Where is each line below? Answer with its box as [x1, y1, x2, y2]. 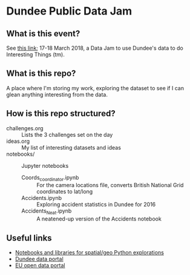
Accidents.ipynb [21, 194, 62, 202]
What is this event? [6, 28, 80, 39]
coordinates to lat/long [36, 188, 93, 195]
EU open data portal [15, 262, 65, 269]
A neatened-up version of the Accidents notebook [36, 215, 162, 222]
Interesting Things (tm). [6, 51, 65, 58]
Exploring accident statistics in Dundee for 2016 [36, 201, 156, 208]
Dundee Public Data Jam [6, 4, 133, 18]
